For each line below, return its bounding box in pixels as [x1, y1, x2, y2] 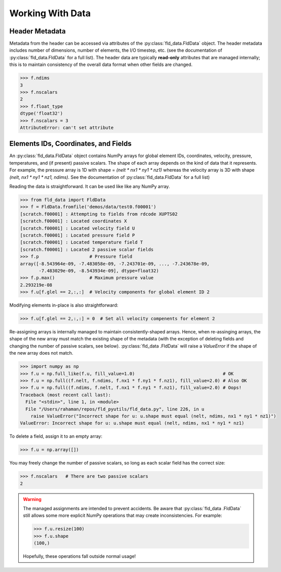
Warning [23, 496, 42, 502]
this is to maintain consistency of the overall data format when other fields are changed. [9, 61, 193, 68]
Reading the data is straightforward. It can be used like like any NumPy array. [9, 183, 170, 189]
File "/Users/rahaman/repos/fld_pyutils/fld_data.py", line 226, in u [25, 406, 205, 412]
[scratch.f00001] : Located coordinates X [20, 218, 127, 224]
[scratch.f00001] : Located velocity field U [20, 225, 135, 231]
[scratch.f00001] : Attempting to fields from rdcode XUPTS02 [20, 211, 178, 217]
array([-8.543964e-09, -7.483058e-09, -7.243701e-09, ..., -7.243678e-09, [20, 261, 210, 266]
